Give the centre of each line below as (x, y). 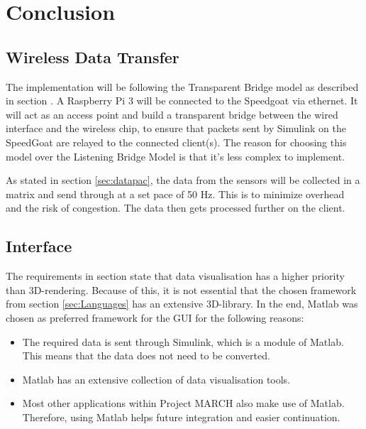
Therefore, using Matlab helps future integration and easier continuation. (181, 417)
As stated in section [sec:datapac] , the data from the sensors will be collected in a (183, 180)
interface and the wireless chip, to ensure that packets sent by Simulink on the (176, 128)
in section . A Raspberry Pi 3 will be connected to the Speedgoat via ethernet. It (182, 101)
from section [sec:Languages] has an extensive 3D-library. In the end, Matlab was (182, 304)
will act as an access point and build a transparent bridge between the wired (172, 114)
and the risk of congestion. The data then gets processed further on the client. (176, 208)
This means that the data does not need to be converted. (146, 355)
